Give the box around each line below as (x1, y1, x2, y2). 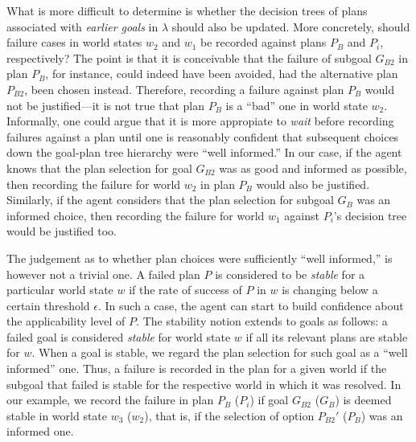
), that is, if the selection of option (144, 407, 315, 424)
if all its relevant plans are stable (245, 328, 408, 345)
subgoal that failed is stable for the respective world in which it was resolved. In (6, 375, 402, 392)
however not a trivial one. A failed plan (6, 265, 200, 282)
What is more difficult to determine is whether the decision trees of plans (6, 2, 368, 18)
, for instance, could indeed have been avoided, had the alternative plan (45, 65, 398, 82)
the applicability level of (6, 313, 126, 329)
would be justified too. (6, 223, 117, 239)
